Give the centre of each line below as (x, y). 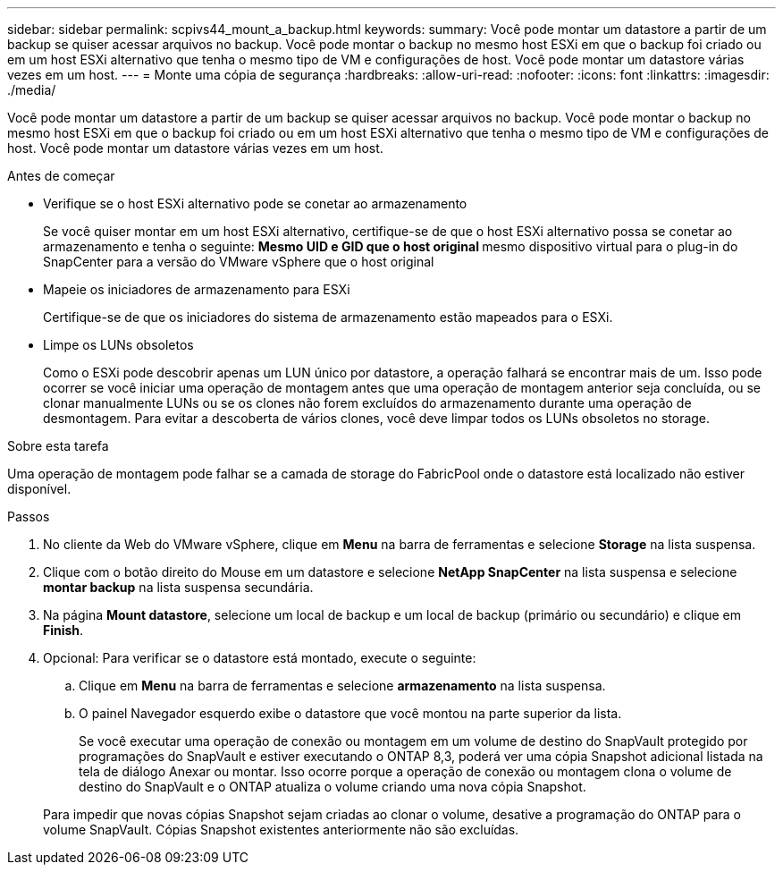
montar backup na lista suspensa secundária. (178, 587)
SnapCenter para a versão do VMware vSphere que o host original (239, 262)
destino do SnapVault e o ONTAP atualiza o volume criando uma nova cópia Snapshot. (333, 787)
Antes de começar (61, 176)
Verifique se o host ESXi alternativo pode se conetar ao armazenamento (255, 203)
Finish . (63, 630)
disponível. (39, 489)
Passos (29, 516)
